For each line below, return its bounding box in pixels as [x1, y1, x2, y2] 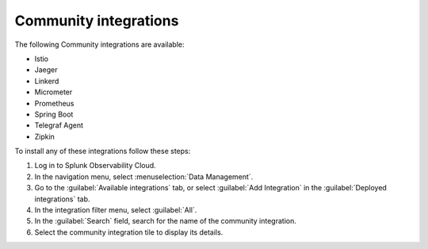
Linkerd [34, 76, 59, 86]
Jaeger [34, 65, 59, 75]
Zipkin [34, 132, 55, 141]
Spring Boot [34, 109, 74, 119]
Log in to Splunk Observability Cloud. [34, 161, 156, 170]
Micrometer [34, 87, 73, 97]
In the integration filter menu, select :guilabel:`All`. [34, 205, 197, 215]
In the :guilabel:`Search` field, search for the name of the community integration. [34, 216, 297, 226]
